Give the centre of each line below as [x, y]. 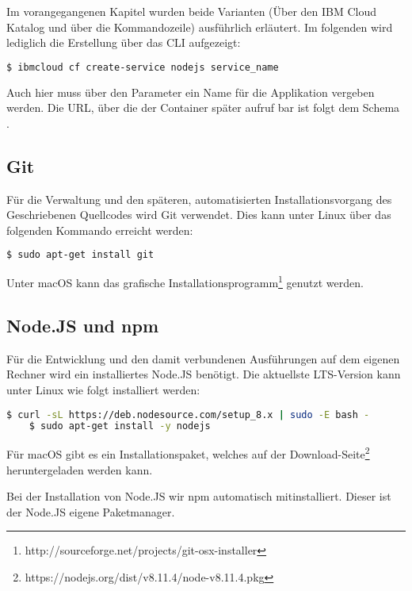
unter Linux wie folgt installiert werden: [103, 389]
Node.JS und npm [83, 325]
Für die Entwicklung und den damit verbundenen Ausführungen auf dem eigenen [203, 358]
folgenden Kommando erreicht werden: [100, 230]
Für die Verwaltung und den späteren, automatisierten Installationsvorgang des [199, 199]
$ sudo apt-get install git [80, 255]
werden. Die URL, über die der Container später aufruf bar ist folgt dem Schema [203, 107]
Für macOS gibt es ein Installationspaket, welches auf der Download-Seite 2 [188, 453]
